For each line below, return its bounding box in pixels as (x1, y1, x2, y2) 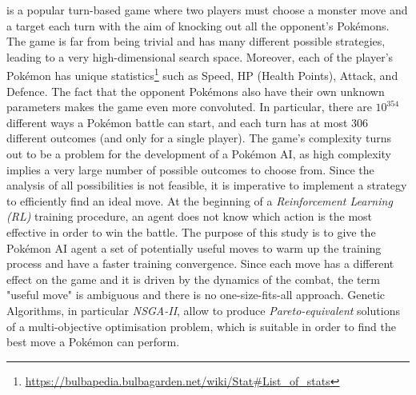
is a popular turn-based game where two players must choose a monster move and (6, 2, 408, 18)
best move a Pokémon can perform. (6, 333, 180, 350)
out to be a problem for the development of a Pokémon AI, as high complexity (6, 146, 391, 162)
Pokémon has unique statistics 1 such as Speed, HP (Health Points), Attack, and (6, 65, 398, 84)
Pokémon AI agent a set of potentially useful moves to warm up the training (6, 239, 382, 256)
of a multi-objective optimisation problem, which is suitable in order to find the (6, 317, 396, 334)
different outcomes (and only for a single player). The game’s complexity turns (6, 130, 392, 146)
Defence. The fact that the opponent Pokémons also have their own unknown (6, 82, 385, 99)
